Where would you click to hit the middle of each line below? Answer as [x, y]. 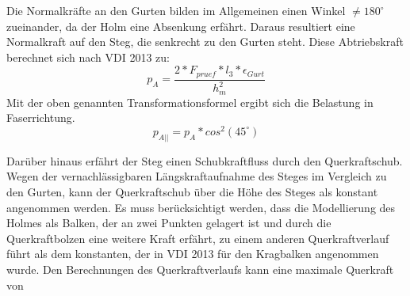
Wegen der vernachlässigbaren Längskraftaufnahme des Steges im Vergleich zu [197, 176]
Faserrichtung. [41, 118]
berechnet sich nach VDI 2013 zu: [88, 57]
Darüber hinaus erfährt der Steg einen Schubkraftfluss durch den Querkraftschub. [205, 160]
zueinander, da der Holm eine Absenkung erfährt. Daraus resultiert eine [181, 26]
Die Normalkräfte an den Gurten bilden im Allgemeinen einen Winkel [176, 10]
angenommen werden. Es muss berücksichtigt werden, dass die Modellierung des [201, 207]
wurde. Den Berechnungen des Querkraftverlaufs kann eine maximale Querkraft [200, 269]
